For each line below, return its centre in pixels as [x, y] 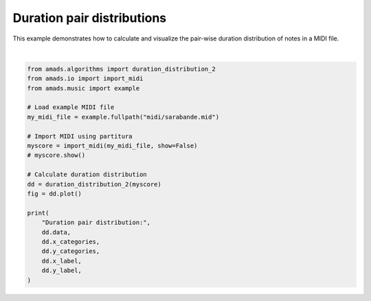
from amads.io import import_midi [85, 79]
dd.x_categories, [71, 241]
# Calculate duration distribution [87, 174]
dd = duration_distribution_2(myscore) [94, 184]
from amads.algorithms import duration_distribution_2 [121, 69]
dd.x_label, [62, 261]
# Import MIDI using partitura [80, 136]
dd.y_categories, [71, 251]
